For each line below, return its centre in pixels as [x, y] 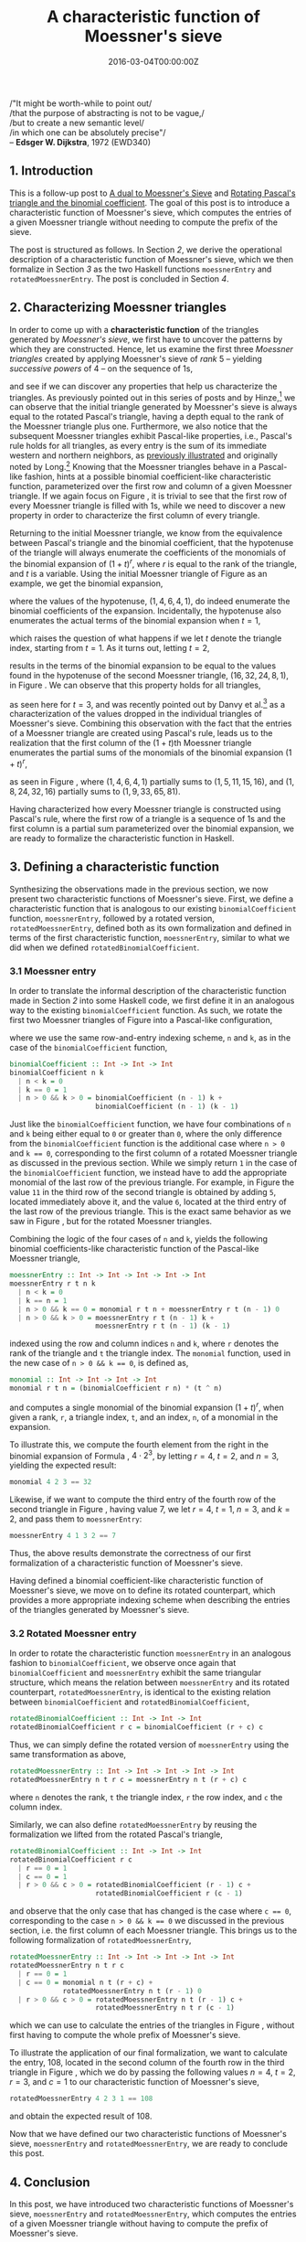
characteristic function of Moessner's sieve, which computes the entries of [151, 212]
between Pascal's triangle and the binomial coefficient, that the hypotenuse [152, 542]
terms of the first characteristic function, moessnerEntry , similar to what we [150, 937]
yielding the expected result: [63, 1466]
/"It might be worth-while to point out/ [81, 103]
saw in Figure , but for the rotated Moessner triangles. [111, 1222]
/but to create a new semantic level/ [77, 123]
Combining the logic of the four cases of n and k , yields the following [138, 1239]
